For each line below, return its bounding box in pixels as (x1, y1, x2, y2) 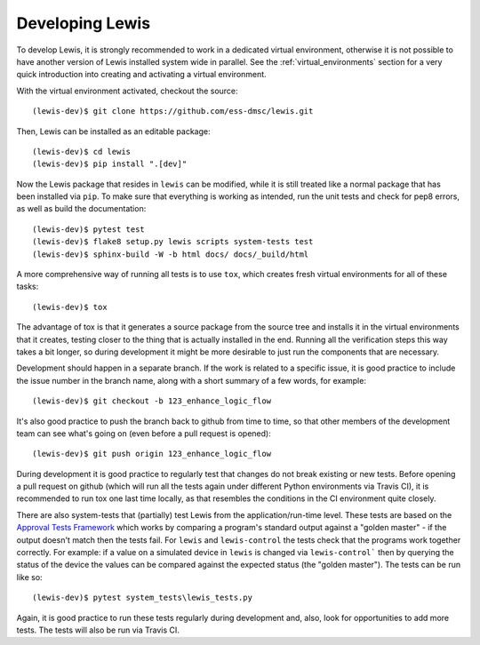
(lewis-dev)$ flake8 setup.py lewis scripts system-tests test (32, 236, 314, 247)
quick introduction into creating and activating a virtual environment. (16, 69, 267, 80)
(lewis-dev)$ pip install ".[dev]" (32, 159, 188, 169)
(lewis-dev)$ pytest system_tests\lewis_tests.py (32, 593, 253, 603)
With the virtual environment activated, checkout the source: (16, 85, 239, 96)
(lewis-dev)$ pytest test (32, 224, 146, 235)
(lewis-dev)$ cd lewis (32, 147, 132, 156)
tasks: (16, 281, 39, 292)
